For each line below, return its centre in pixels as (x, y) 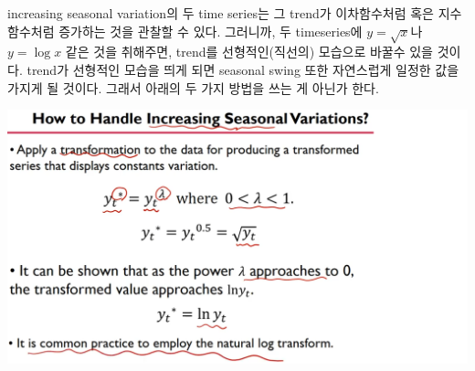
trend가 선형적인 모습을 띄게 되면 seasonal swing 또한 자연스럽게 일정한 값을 (243, 69)
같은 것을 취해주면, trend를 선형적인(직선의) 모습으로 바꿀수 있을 (249, 52)
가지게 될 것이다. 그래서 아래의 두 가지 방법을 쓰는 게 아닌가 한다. (193, 87)
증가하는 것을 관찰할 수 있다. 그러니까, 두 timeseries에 (211, 31)
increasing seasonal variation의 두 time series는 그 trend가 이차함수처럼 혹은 (221, 13)
